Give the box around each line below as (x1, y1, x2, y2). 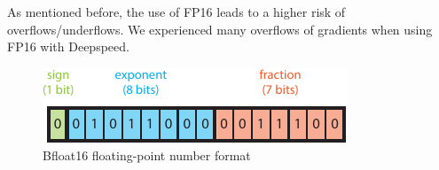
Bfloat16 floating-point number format (43, 146, 251, 165)
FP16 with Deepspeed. (7, 37, 129, 56)
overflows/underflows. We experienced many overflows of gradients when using (7, 19, 433, 38)
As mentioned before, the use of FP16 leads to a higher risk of (7, 3, 346, 20)
